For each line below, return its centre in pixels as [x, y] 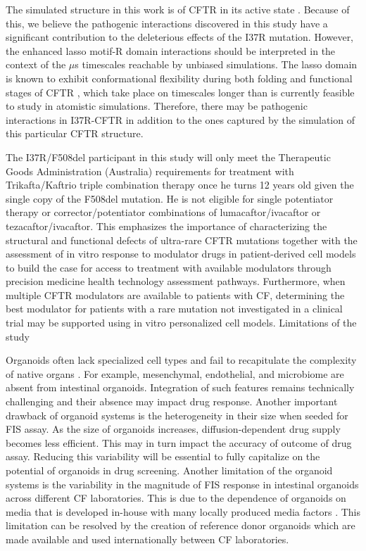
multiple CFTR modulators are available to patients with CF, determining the [175, 294]
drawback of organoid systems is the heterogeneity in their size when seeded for [177, 415]
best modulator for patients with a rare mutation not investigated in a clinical [174, 309]
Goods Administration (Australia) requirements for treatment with [150, 171]
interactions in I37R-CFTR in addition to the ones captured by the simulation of [180, 119]
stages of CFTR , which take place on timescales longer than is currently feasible [180, 92]
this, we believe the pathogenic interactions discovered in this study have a [167, 23]
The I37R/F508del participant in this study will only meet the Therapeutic [168, 157]
